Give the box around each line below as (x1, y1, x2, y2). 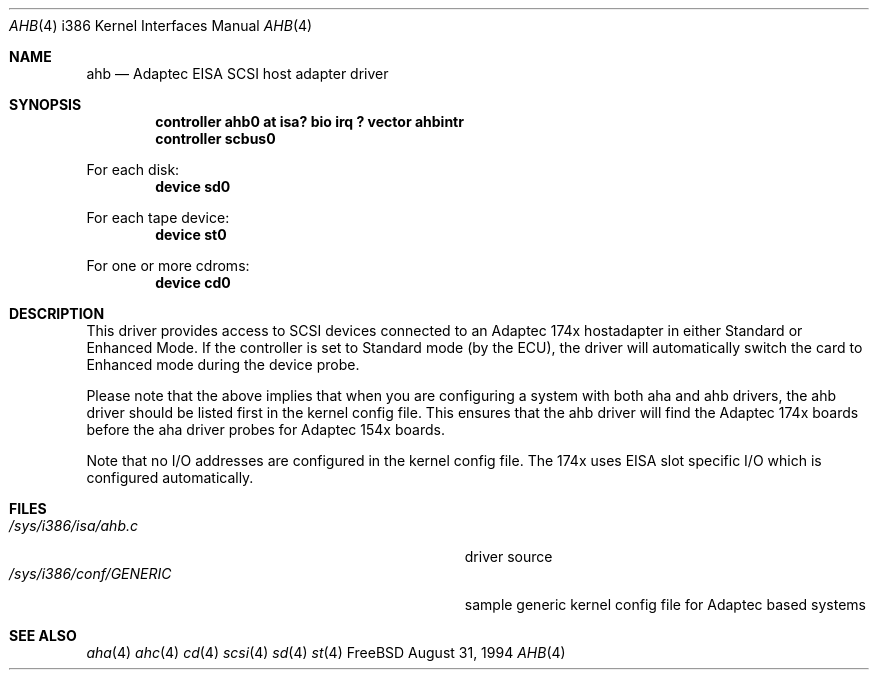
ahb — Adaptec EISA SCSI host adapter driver (86, 65, 389, 82)
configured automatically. (86, 469, 254, 486)
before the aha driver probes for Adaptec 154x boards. (86, 421, 445, 438)
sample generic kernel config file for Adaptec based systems (464, 596, 867, 613)
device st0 (155, 226, 227, 243)
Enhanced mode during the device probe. (86, 356, 360, 373)
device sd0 (155, 178, 231, 195)
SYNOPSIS (9, 96, 82, 113)
